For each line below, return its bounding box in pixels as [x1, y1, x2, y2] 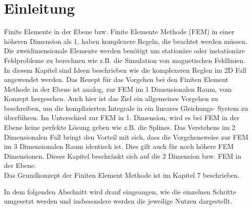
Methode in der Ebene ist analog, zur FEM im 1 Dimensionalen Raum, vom [4, 84, 232, 94]
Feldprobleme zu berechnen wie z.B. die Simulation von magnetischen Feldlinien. [4, 55, 246, 65]
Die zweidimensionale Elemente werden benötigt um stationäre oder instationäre [4, 45, 245, 56]
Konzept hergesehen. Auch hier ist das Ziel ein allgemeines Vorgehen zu [4, 93, 218, 104]
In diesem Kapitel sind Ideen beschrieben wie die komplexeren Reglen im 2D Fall [4, 64, 247, 75]
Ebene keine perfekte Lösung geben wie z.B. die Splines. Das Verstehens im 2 [4, 122, 235, 132]
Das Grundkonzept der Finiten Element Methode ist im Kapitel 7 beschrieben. [4, 170, 240, 180]
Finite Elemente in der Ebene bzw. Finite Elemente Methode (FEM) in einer [4, 26, 234, 37]
